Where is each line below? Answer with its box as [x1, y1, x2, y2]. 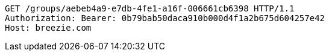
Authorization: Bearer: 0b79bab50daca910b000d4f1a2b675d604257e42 [5, 13, 325, 23]
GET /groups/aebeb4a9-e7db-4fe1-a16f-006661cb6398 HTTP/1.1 [5, 4, 295, 13]
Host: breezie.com [5, 23, 92, 33]
